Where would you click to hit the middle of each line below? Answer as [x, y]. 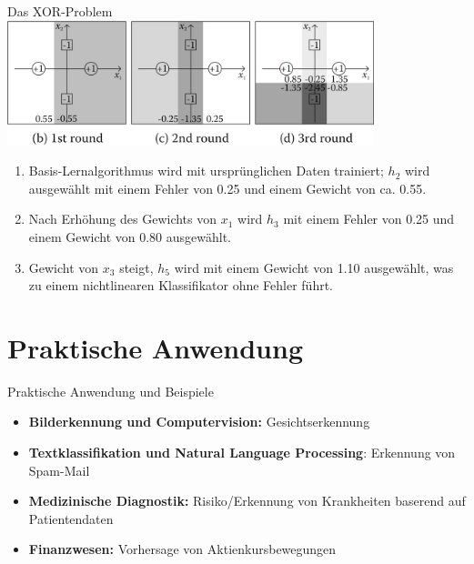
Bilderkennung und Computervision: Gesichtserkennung [199, 422]
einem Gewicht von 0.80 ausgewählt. [130, 236]
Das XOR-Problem [60, 11]
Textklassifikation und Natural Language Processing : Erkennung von [242, 453]
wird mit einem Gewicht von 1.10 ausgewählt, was [314, 267]
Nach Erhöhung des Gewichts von [123, 219]
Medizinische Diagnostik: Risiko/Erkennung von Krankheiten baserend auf [247, 501]
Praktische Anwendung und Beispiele [111, 391]
